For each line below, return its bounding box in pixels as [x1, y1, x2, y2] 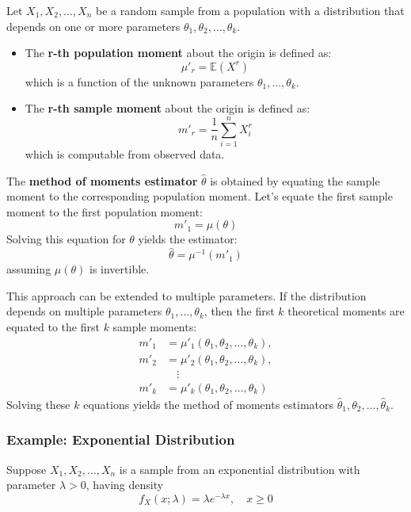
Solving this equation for [6, 231, 126, 247]
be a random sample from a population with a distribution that [95, 2, 405, 18]
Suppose [6, 460, 47, 477]
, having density [86, 476, 164, 493]
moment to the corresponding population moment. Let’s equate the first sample [6, 188, 393, 204]
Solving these [6, 395, 70, 412]
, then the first [204, 303, 275, 319]
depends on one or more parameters [6, 17, 181, 34]
